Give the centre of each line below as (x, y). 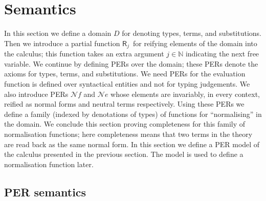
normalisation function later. (49, 164)
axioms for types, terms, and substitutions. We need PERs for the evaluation (125, 74)
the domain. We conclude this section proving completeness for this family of (125, 124)
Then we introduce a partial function (62, 43)
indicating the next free (222, 54)
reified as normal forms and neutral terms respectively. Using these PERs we (124, 104)
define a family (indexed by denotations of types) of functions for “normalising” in (133, 114)
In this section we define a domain (58, 33)
